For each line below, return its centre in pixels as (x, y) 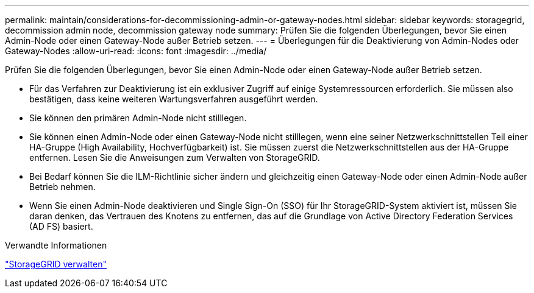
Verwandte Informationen (56, 245)
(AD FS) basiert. (61, 226)
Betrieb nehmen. (62, 187)
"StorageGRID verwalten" (56, 264)
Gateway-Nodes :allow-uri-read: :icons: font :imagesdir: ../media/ (136, 51)
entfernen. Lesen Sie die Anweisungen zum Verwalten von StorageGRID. (175, 157)
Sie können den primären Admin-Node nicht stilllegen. (138, 118)
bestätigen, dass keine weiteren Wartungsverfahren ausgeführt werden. (174, 99)
